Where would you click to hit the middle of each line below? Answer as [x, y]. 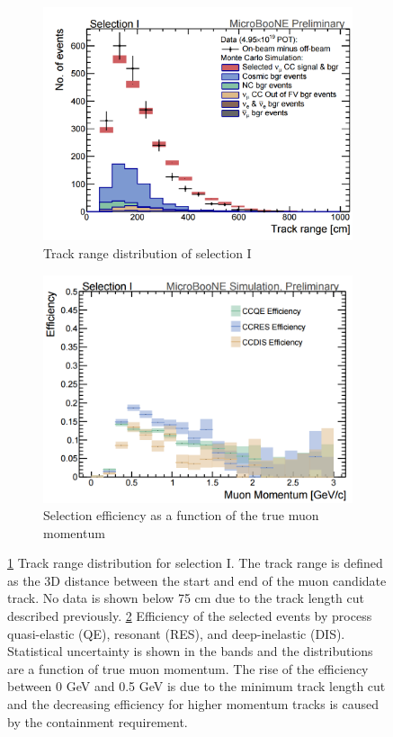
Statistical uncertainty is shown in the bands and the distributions [190, 651]
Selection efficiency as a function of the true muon [181, 515]
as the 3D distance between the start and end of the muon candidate [197, 580]
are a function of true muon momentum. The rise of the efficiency [188, 668]
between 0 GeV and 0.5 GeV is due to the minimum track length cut [196, 686]
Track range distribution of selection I [147, 252]
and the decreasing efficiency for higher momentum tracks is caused [193, 704]
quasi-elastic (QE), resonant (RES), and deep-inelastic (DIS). [176, 633]
